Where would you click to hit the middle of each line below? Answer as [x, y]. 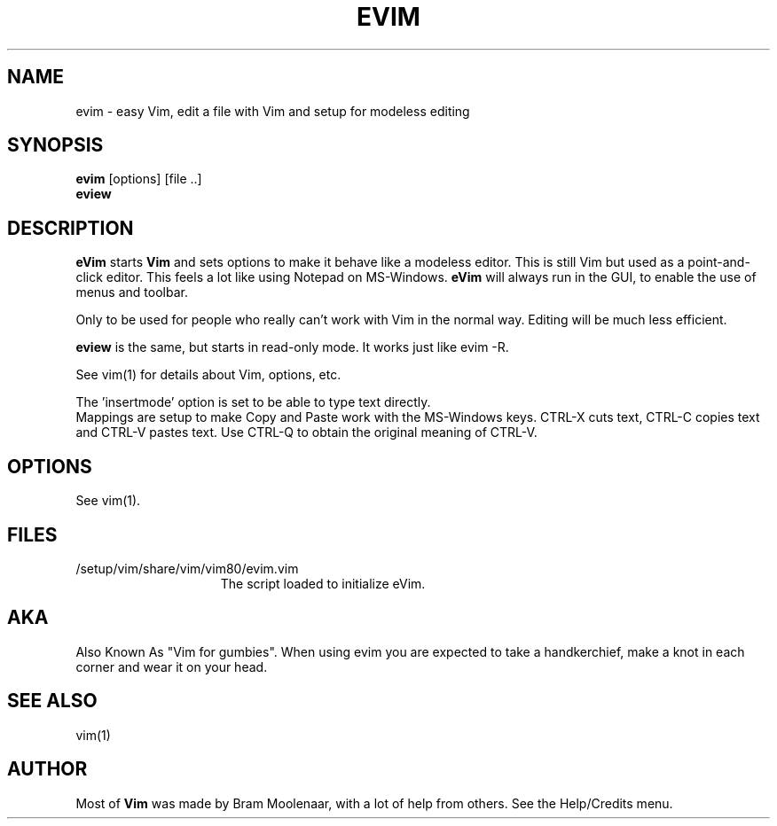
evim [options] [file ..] [139, 179]
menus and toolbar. [132, 292]
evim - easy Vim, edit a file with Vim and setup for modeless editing [273, 111]
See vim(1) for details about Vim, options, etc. [208, 375]
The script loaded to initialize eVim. [323, 583]
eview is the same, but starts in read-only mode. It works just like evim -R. [292, 347]
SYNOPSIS [55, 145]
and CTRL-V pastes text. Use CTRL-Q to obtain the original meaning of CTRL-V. [306, 432]
